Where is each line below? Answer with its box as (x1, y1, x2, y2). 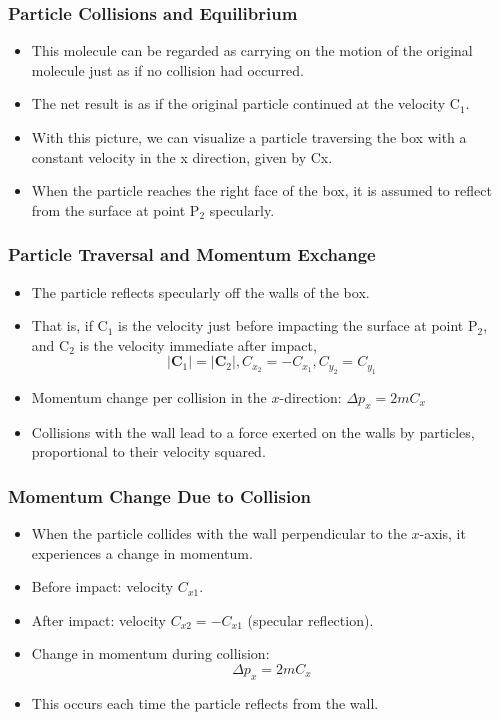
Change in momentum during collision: (31, 643, 270, 664)
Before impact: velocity (31, 576, 174, 597)
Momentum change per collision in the (31, 386, 267, 407)
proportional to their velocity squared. (31, 441, 266, 462)
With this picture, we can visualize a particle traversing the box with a (31, 127, 467, 147)
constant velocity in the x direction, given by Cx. (31, 146, 333, 167)
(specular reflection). (247, 609, 374, 630)
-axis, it (419, 522, 466, 543)
